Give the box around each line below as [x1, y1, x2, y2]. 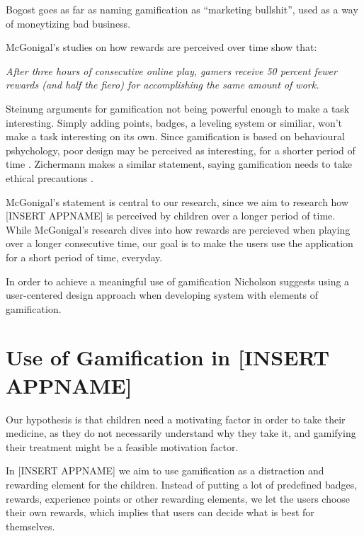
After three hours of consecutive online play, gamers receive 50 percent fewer [6, 63, 337, 78]
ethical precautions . [6, 170, 93, 185]
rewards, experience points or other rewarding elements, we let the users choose [6, 491, 351, 506]
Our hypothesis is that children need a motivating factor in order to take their [6, 411, 346, 426]
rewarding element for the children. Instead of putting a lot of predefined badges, [6, 477, 358, 491]
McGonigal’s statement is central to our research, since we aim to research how [6, 194, 349, 209]
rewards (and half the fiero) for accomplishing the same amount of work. [6, 77, 319, 92]
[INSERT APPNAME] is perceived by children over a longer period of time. [6, 208, 336, 223]
